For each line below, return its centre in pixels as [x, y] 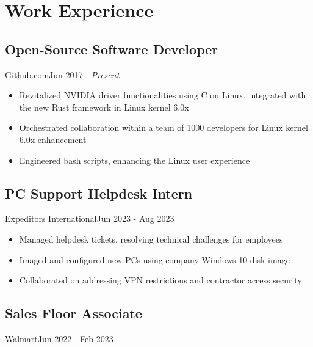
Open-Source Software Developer [112, 49]
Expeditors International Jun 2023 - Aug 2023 [90, 218]
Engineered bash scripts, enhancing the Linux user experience [135, 160]
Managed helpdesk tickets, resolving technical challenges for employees [151, 239]
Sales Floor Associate [74, 313]
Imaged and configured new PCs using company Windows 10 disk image [154, 259]
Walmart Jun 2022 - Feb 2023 [59, 338]
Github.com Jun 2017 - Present [62, 74]
